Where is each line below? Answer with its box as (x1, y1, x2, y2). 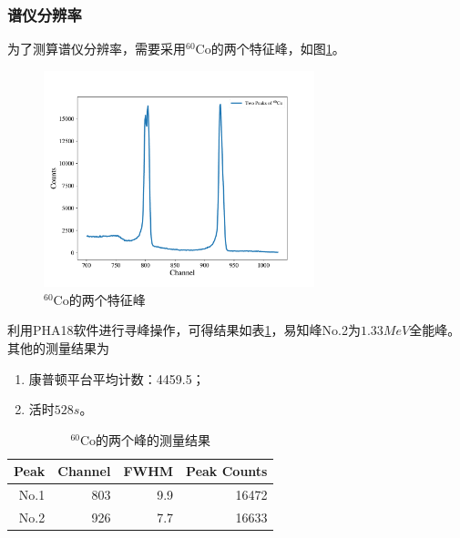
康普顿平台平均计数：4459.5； (28, 369, 205, 388)
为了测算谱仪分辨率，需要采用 (7, 39, 186, 58)
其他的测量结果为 (7, 338, 109, 357)
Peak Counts (186, 462, 268, 481)
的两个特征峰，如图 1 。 (210, 39, 345, 58)
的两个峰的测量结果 (96, 430, 211, 449)
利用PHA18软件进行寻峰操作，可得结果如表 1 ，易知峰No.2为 (7, 320, 361, 340)
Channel (57, 462, 111, 481)
